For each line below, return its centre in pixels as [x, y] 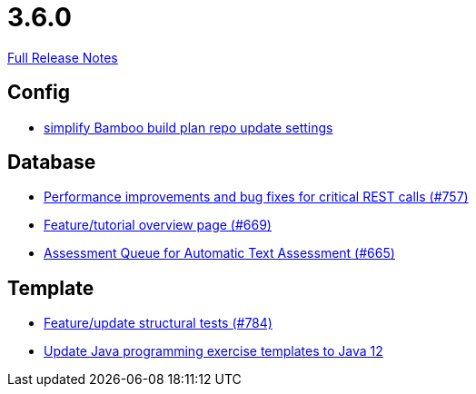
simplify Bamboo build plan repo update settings [188, 127]
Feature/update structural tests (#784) [158, 323]
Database [52, 163]
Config [39, 93]
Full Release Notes [63, 57]
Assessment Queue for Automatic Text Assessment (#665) [219, 253]
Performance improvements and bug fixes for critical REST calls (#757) [256, 197]
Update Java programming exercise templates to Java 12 [213, 351]
